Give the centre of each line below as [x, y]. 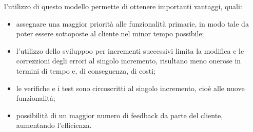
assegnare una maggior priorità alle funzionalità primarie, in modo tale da [132, 23]
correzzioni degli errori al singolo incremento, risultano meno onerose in [129, 61]
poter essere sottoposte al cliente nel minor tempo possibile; [110, 34]
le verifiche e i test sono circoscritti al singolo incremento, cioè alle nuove [130, 88]
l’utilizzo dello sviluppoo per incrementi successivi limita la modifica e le [130, 50]
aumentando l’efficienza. [54, 125]
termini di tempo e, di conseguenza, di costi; [86, 70]
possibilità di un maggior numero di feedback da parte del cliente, [120, 115]
